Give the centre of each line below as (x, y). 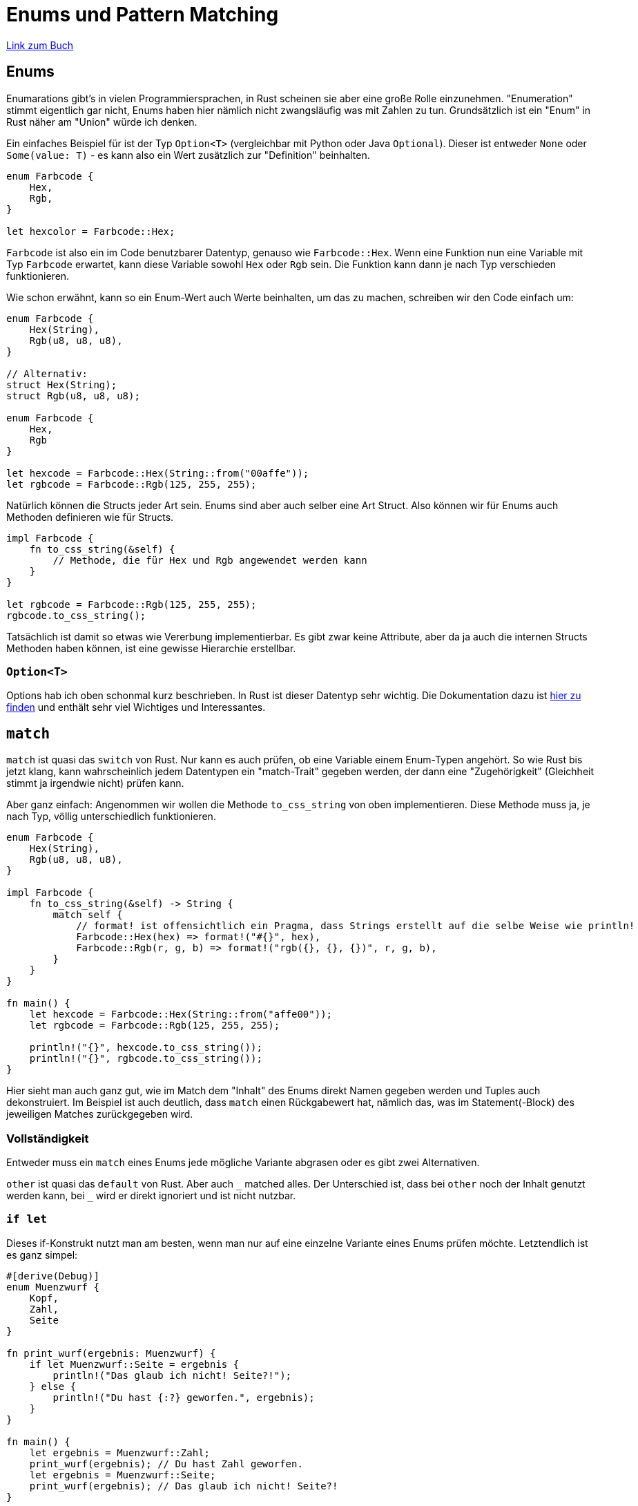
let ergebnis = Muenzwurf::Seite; (123, 1475)
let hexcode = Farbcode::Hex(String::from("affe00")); (181, 1014)
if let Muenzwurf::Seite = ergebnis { (134, 1364)
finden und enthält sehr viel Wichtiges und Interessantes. (136, 707)
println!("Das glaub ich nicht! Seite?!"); (172, 1375)
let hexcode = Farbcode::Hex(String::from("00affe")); (158, 473)
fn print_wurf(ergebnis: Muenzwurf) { (111, 1353)
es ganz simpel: (42, 1255)
